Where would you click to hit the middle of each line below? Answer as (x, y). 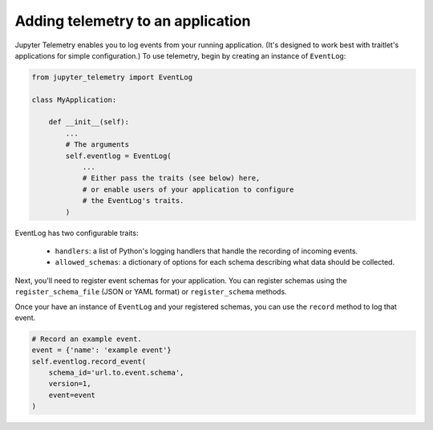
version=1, (70, 384)
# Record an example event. (87, 339)
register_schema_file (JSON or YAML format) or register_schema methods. (151, 292)
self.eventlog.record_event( (89, 361)
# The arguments (97, 145)
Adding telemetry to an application (133, 21)
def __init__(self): (89, 122)
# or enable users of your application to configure (188, 189)
